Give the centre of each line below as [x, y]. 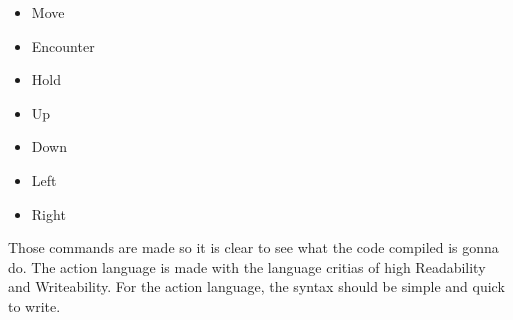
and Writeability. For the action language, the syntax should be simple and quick [256, 286]
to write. [34, 305]
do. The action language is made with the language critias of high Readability [247, 266]
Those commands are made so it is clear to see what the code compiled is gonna [253, 247]
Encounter [63, 45]
